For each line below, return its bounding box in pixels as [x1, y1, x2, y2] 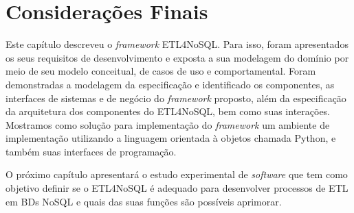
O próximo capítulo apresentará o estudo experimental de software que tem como [5, 167, 348, 181]
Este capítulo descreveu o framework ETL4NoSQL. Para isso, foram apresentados [5, 37, 349, 51]
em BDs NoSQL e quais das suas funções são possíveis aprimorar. [5, 194, 282, 208]
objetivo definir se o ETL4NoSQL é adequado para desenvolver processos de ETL [5, 181, 349, 195]
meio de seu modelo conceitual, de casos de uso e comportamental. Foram [5, 64, 316, 78]
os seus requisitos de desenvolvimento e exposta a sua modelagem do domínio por [5, 50, 349, 64]
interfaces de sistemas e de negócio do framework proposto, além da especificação [5, 90, 346, 105]
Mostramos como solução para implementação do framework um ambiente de [5, 117, 330, 131]
